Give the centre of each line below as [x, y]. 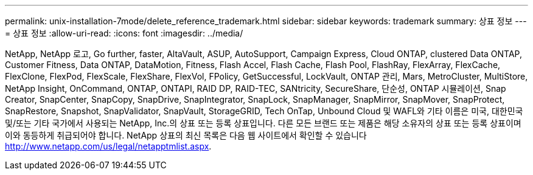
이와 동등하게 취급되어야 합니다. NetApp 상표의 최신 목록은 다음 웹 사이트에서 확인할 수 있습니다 [186, 135]
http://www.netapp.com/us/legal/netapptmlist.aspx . [108, 146]
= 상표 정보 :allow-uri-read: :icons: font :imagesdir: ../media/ [124, 33]
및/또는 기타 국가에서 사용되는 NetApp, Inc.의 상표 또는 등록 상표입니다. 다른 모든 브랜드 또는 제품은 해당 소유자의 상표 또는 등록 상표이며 [263, 123]
